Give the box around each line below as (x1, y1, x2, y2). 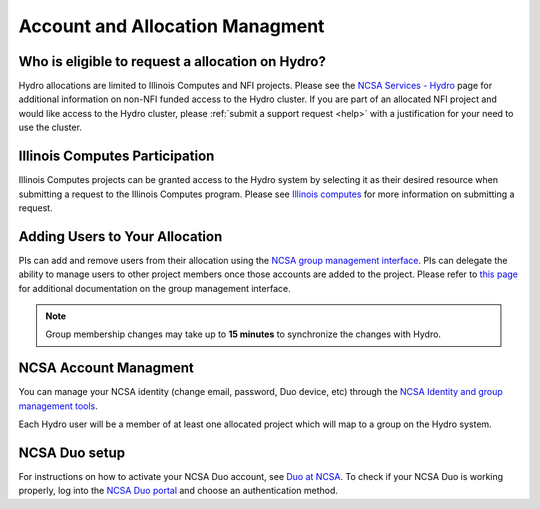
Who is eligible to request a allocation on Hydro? (18, 53, 327, 70)
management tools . (18, 400, 99, 412)
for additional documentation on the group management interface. (18, 282, 291, 294)
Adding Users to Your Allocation (18, 228, 223, 245)
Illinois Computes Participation (18, 148, 215, 165)
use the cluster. (18, 121, 82, 134)
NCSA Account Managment (18, 360, 194, 377)
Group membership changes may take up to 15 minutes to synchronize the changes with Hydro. (45, 328, 442, 340)
